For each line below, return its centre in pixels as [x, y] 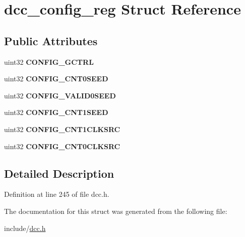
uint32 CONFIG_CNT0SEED [56, 79]
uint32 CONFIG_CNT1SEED [56, 112]
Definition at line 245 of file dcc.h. [57, 194]
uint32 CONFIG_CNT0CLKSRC [62, 146]
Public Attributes [51, 40]
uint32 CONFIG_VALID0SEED [60, 95]
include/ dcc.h [25, 228]
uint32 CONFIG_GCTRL [49, 62]
